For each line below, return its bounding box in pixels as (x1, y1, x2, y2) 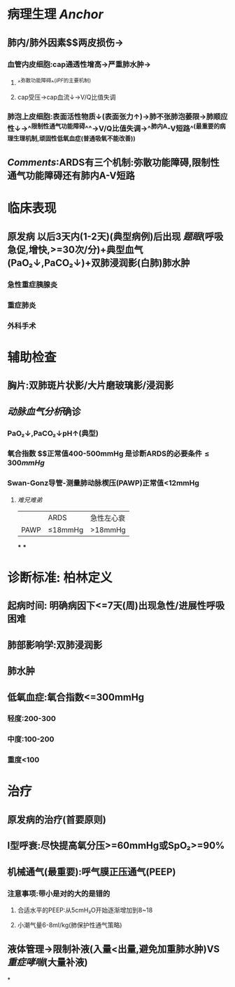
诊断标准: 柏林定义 (7, 569, 113, 585)
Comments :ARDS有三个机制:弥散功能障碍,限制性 (7, 157, 220, 168)
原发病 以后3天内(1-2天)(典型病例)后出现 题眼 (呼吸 (7, 230, 224, 242)
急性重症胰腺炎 (7, 279, 58, 289)
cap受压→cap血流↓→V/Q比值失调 (17, 93, 117, 101)
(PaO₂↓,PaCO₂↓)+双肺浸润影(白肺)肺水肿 (7, 257, 190, 269)
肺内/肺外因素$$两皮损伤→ (7, 37, 124, 48)
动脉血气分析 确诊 (7, 405, 81, 418)
